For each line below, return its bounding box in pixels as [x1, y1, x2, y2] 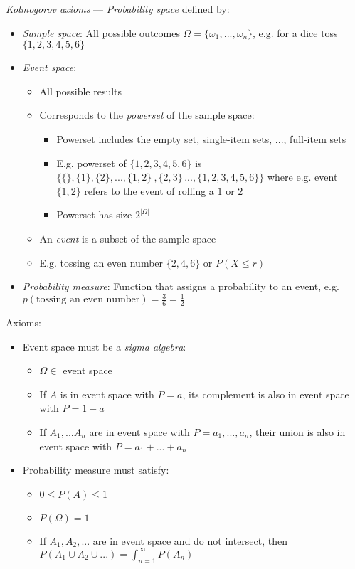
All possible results [39, 83, 122, 98]
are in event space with [89, 425, 190, 440]
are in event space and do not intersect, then [92, 533, 288, 548]
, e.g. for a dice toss [253, 25, 338, 40]
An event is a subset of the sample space [39, 230, 216, 245]
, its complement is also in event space [182, 386, 349, 401]
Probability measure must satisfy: [22, 462, 169, 477]
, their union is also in [249, 425, 346, 440]
